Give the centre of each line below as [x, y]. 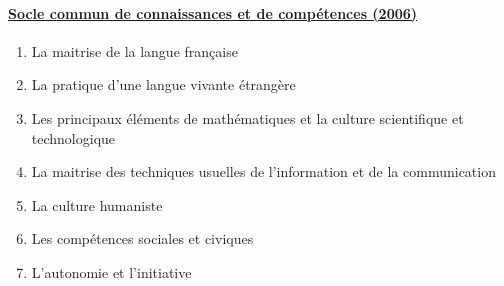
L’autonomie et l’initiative [111, 271]
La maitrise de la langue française [134, 50]
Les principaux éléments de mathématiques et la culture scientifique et [247, 117]
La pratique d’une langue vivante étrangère [163, 84]
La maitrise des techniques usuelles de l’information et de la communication [263, 171]
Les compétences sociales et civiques [142, 238]
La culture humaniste [97, 204]
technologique [73, 137]
